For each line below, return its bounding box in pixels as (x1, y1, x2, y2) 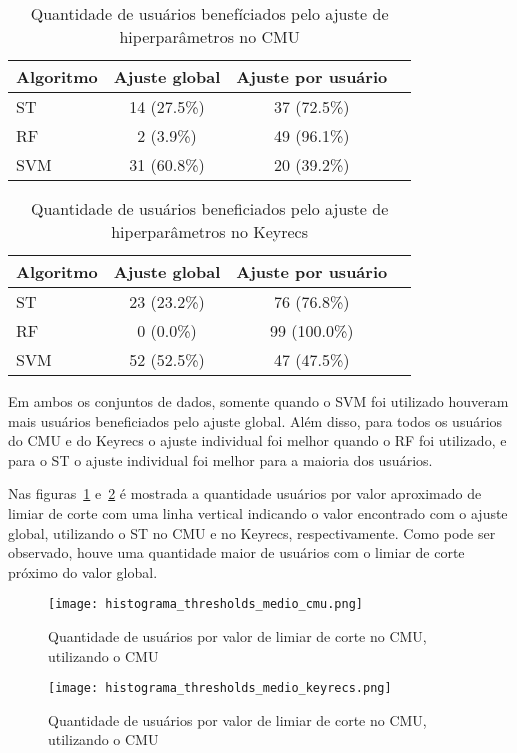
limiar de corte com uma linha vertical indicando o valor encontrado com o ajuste (8, 502, 508, 523)
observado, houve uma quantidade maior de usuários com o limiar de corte (8, 542, 465, 563)
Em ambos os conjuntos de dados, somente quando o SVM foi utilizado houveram (8, 391, 509, 411)
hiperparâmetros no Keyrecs (111, 220, 308, 243)
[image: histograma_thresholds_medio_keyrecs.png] (48, 681, 392, 696)
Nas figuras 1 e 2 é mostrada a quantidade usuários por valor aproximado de (8, 483, 482, 504)
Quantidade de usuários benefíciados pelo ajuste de (30, 2, 389, 25)
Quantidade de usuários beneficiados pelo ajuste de (30, 197, 389, 220)
